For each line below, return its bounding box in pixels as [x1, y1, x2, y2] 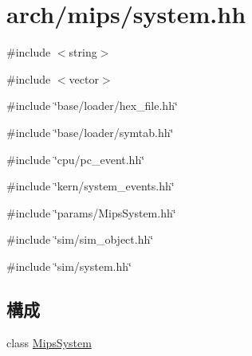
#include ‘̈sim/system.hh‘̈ [6, 257, 132, 274]
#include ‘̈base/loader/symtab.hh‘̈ [6, 123, 174, 140]
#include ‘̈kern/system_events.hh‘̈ [6, 178, 175, 194]
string [69, 44, 97, 61]
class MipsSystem [6, 334, 92, 350]
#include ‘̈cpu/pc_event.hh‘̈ [6, 151, 145, 167]
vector [69, 70, 99, 87]
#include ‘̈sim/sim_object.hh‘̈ [6, 231, 154, 248]
